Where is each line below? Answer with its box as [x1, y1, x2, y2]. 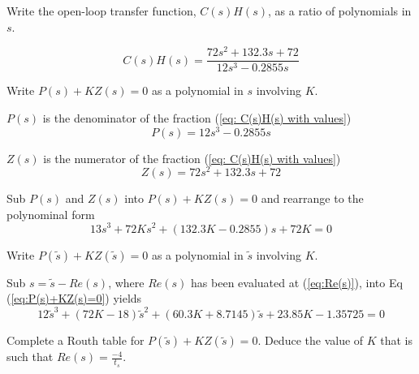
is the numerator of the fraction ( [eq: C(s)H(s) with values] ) [43, 149, 341, 166]
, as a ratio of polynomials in [268, 2, 412, 19]
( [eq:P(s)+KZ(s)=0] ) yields [6, 290, 142, 307]
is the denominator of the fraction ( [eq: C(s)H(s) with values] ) [42, 109, 352, 126]
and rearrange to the [261, 190, 364, 207]
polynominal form [6, 205, 95, 222]
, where [108, 273, 145, 290]
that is [380, 332, 413, 349]
